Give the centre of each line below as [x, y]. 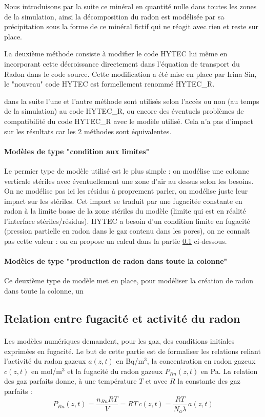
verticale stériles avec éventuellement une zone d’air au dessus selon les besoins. [129, 181]
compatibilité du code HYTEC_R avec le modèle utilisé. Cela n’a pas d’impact [129, 121]
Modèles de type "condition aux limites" [77, 151]
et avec [157, 381]
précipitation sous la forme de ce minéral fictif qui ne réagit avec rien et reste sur [131, 26]
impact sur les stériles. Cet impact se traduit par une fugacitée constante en [123, 201]
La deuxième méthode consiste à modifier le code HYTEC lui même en [116, 54]
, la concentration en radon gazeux [201, 361]
